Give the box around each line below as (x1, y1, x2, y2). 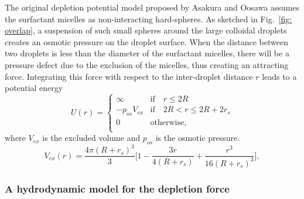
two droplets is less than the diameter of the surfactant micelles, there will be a (5, 47, 289, 59)
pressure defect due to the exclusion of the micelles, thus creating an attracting (5, 58, 289, 70)
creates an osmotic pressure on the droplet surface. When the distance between (5, 35, 288, 48)
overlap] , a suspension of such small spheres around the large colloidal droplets (5, 24, 287, 36)
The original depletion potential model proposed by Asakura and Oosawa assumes (5, 1, 300, 13)
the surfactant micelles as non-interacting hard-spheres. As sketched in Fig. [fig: (5, 12, 292, 25)
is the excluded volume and (42, 131, 141, 144)
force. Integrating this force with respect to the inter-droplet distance (5, 70, 253, 82)
